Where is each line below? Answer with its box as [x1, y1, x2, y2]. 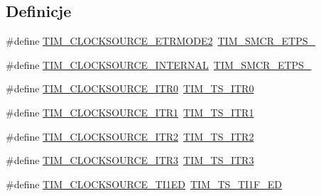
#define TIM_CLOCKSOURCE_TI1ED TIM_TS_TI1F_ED [6, 176, 282, 191]
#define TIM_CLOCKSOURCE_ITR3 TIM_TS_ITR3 [6, 153, 254, 168]
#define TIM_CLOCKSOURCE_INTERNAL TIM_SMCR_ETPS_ [6, 57, 312, 72]
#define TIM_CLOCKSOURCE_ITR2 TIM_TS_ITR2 [6, 129, 254, 143]
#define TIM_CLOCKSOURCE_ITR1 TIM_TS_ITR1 [6, 104, 254, 119]
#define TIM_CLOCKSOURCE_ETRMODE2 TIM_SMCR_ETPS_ [6, 33, 315, 48]
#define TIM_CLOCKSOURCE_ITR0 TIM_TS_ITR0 [6, 81, 254, 96]
